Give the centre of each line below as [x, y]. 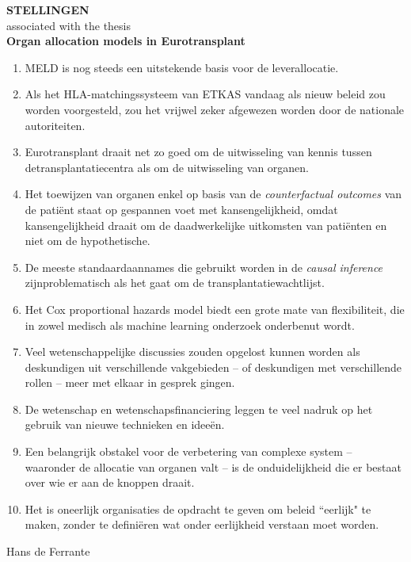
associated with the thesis [69, 25]
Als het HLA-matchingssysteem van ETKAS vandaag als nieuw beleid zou [205, 94]
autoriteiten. [55, 125]
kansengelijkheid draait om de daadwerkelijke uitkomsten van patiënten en [206, 225]
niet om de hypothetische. [88, 241]
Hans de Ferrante [48, 551]
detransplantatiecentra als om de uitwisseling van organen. [167, 167]
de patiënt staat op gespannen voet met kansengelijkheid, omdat [181, 209]
